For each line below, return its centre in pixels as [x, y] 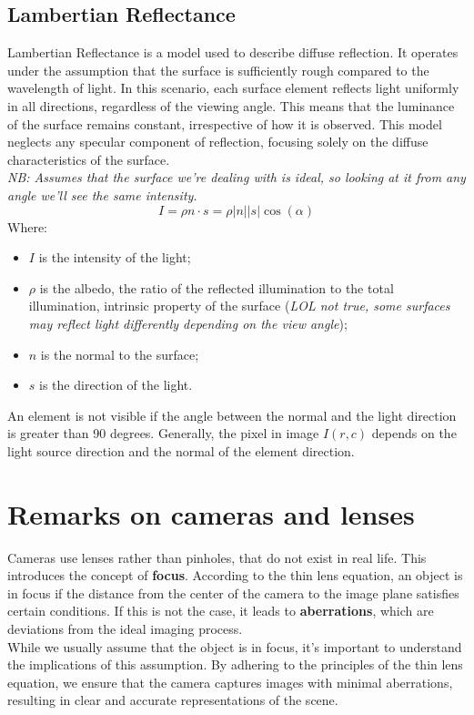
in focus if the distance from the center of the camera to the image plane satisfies [233, 592]
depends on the [414, 433]
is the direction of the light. [116, 385]
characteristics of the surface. [89, 159]
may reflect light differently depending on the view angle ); [188, 323]
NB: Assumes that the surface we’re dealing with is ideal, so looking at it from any [237, 177]
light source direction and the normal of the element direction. [181, 450]
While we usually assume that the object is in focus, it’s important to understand [235, 646]
